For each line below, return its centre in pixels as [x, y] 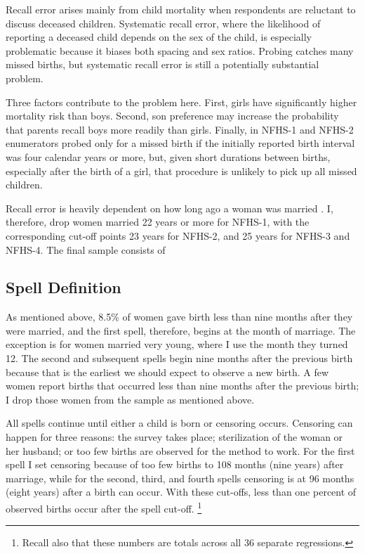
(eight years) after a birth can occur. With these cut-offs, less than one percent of [181, 492]
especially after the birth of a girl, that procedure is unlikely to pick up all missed [181, 170]
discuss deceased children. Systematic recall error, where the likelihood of [163, 23]
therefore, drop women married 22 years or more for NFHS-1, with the [158, 222]
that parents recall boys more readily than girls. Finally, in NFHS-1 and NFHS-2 [180, 129]
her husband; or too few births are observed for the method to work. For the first [180, 450]
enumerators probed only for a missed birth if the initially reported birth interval [180, 143]
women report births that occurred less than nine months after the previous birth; [182, 386]
